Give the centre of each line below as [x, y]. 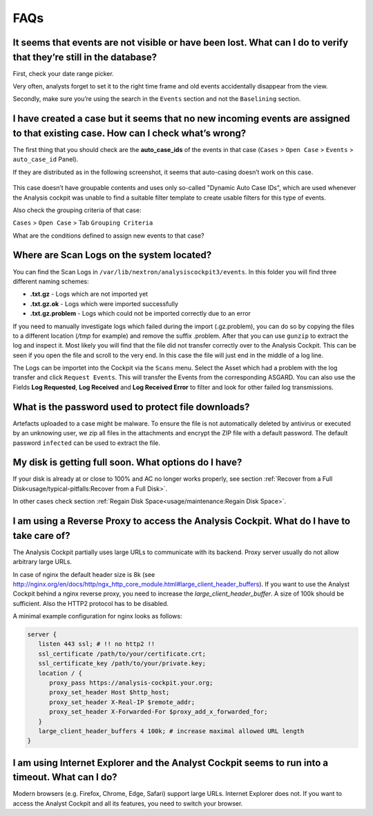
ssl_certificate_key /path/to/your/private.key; [122, 664]
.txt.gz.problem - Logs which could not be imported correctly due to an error [141, 314]
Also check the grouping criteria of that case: [77, 210]
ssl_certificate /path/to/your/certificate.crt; [122, 654]
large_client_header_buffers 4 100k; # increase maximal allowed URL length [171, 731]
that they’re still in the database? [85, 57]
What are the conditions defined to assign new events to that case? [108, 236]
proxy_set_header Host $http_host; [109, 692]
